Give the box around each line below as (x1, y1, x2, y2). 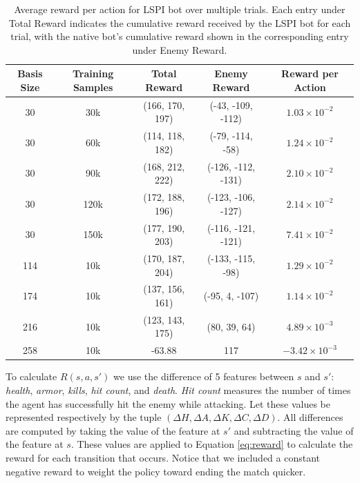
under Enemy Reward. (132, 42, 227, 57)
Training (73, 66, 114, 81)
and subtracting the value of (234, 423, 354, 437)
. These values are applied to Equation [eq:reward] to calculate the (70, 437, 353, 451)
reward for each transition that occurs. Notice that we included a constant (6, 450, 321, 464)
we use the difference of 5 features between (113, 369, 294, 384)
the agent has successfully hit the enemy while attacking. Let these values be (6, 396, 330, 411)
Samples (73, 79, 113, 94)
